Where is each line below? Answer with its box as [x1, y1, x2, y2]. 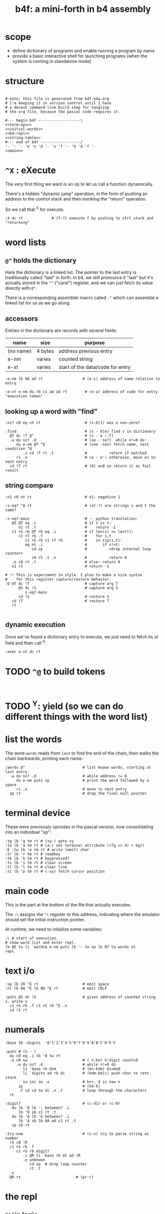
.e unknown [23, 1157, 45, 1162]
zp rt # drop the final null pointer [9, 791, 147, 796]
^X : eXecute [5, 165, 56, 176]
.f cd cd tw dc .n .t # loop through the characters [18, 1088, 147, 1093]
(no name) [7, 348, 32, 354]
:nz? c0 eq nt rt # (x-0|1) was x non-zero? [5, 420, 140, 425]
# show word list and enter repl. [5, 940, 77, 945]
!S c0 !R [9, 1140, 28, 1145]
